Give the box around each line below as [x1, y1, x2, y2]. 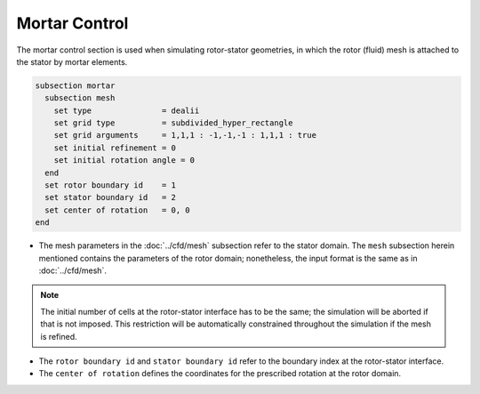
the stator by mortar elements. [16, 56, 128, 67]
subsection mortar [35, 80, 116, 91]
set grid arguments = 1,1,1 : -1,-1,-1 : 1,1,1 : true [53, 130, 317, 141]
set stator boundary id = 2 [44, 192, 177, 203]
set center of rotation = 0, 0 [44, 205, 190, 215]
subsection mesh [44, 93, 116, 103]
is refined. [40, 331, 77, 342]
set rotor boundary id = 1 [44, 181, 177, 190]
